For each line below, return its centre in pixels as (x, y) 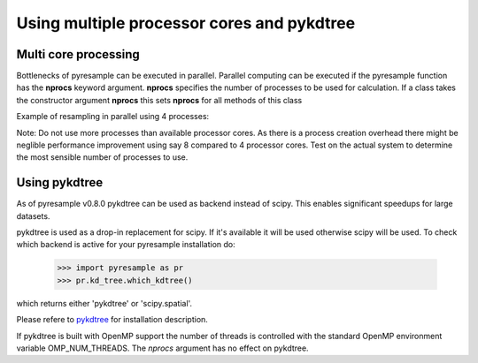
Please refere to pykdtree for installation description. (112, 320)
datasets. (33, 216)
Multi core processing (78, 54)
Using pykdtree (60, 182)
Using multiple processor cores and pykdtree (186, 23)
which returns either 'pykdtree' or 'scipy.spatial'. (104, 303)
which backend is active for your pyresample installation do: (126, 245)
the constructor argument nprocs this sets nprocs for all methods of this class (159, 100)
